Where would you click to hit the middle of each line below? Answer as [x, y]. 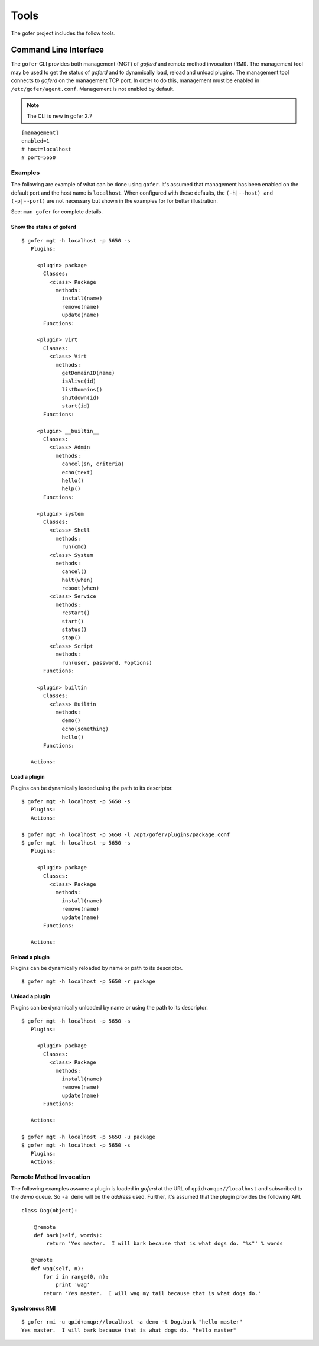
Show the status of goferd [43, 227]
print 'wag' [73, 1285]
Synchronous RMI [33, 1308]
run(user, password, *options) [107, 663]
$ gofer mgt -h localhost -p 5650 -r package [89, 981]
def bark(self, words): [68, 1235]
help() [71, 489]
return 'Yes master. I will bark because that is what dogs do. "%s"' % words [165, 1244]
